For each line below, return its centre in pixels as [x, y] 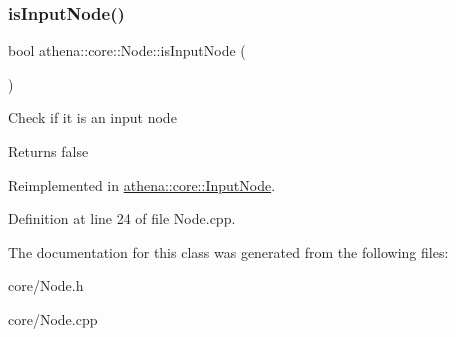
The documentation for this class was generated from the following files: [228, 251]
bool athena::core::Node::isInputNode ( [127, 50]
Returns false [48, 151]
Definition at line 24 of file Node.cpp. [122, 218]
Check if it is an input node [92, 117]
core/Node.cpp [53, 318]
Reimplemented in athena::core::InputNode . [142, 184]
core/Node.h [46, 285]
